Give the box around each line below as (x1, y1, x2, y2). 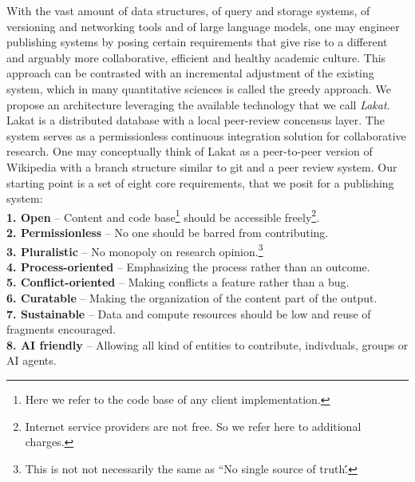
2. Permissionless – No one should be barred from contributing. (6, 223, 329, 240)
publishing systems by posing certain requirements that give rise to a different (6, 34, 388, 50)
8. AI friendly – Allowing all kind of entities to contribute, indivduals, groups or (6, 336, 409, 353)
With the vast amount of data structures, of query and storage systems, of (6, 2, 370, 18)
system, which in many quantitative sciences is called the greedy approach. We (6, 80, 391, 97)
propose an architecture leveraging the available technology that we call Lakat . (6, 96, 390, 113)
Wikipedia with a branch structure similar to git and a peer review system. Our (6, 158, 397, 175)
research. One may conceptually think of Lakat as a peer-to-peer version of (6, 143, 373, 160)
